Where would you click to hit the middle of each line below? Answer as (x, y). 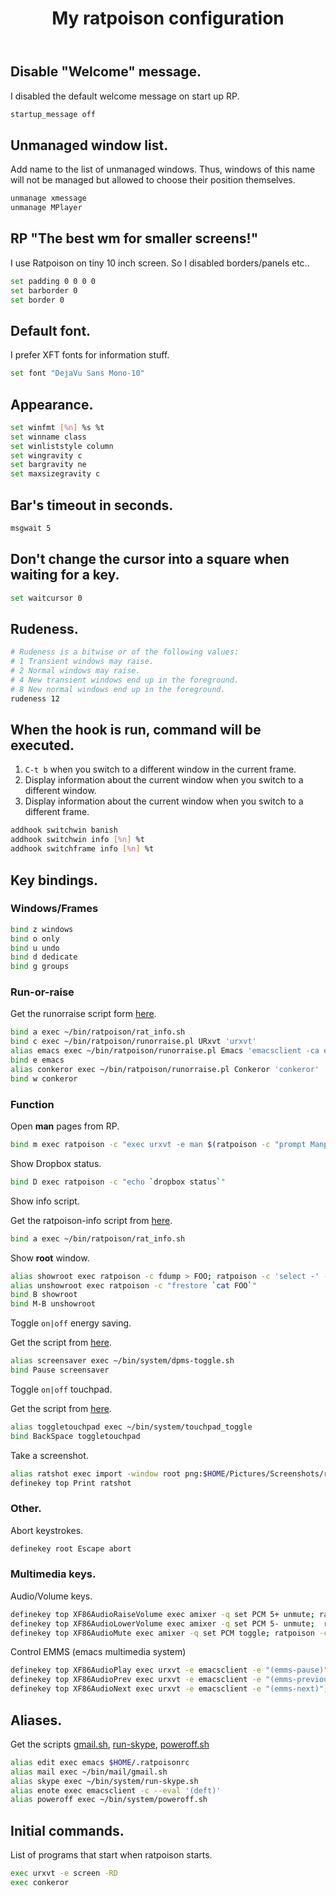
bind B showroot (44, 1295)
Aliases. (36, 1720)
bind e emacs (37, 1060)
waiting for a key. (65, 575)
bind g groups (40, 967)
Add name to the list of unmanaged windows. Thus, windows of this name (163, 169)
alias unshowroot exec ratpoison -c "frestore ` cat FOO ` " (133, 1285)
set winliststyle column (62, 446)
